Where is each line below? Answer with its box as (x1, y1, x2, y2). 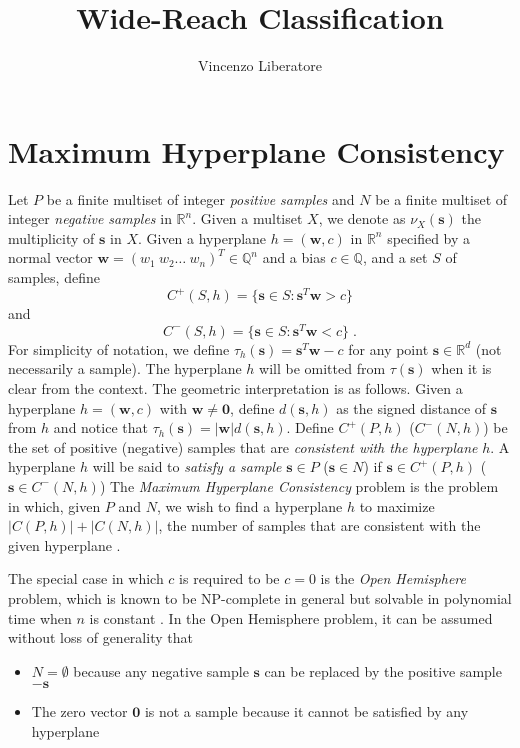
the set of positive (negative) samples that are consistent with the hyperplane (8, 436, 478, 457)
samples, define (8, 267, 100, 288)
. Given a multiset (192, 208, 303, 229)
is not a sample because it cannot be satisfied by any (144, 701, 469, 722)
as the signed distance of (336, 397, 487, 418)
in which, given (8, 495, 101, 516)
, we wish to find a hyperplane (157, 495, 343, 516)
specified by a (387, 227, 471, 248)
